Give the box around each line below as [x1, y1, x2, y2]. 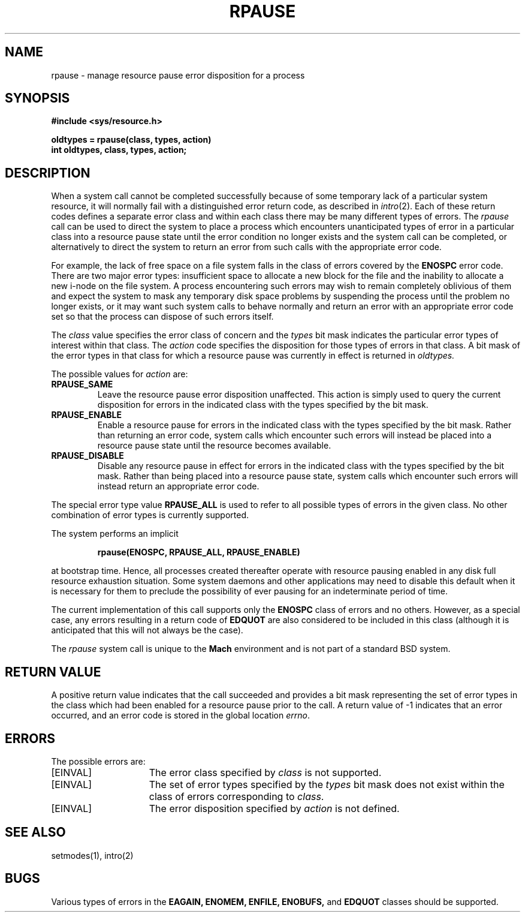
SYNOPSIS [5, 91, 70, 106]
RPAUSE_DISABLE [51, 450, 124, 461]
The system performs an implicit [51, 528, 179, 539]
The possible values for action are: [51, 369, 188, 380]
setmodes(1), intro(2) [51, 850, 134, 861]
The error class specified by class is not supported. [149, 766, 382, 778]
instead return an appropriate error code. [97, 481, 260, 492]
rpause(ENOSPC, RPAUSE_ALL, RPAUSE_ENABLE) [97, 547, 300, 558]
